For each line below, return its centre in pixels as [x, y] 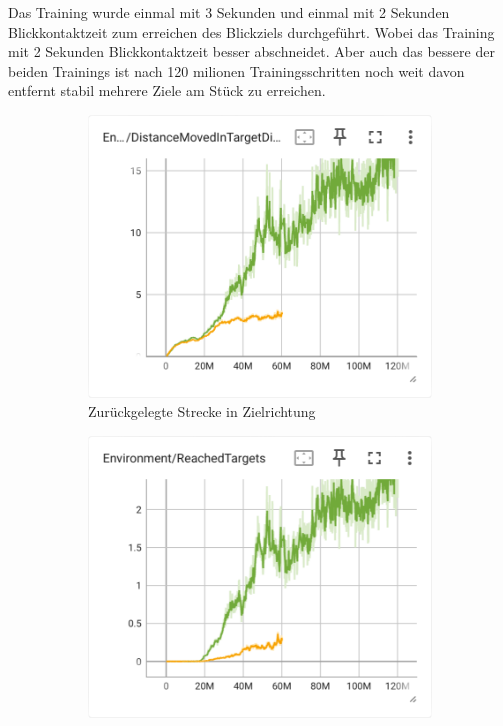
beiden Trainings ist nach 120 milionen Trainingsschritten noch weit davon [236, 70]
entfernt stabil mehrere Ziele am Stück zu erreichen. [167, 90]
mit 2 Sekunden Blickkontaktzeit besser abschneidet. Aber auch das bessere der [251, 51]
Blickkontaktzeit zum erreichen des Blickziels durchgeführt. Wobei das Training [251, 31]
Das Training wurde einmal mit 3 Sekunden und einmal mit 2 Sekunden [229, 12]
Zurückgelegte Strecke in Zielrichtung [202, 411]
